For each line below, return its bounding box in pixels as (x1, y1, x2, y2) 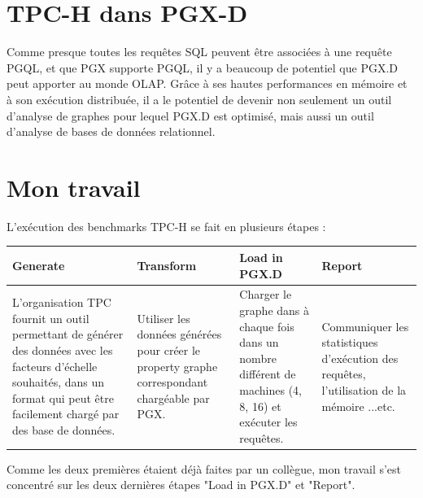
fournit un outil (12, 309, 89, 326)
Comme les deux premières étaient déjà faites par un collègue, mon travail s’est (7, 460, 402, 477)
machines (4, (239, 381, 303, 398)
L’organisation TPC (12, 294, 111, 311)
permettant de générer (12, 325, 124, 343)
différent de (239, 365, 296, 382)
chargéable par (137, 389, 210, 406)
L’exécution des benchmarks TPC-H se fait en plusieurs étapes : (7, 217, 326, 234)
